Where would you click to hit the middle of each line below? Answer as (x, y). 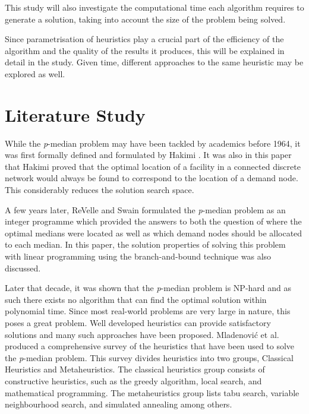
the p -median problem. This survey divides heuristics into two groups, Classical (149, 357)
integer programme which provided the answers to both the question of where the (153, 221)
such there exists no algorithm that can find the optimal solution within (136, 299)
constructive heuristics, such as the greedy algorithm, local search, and (133, 380)
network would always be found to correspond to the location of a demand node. (152, 178)
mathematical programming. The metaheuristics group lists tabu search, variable (152, 392)
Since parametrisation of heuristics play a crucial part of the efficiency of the (144, 39)
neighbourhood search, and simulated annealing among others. (119, 404)
